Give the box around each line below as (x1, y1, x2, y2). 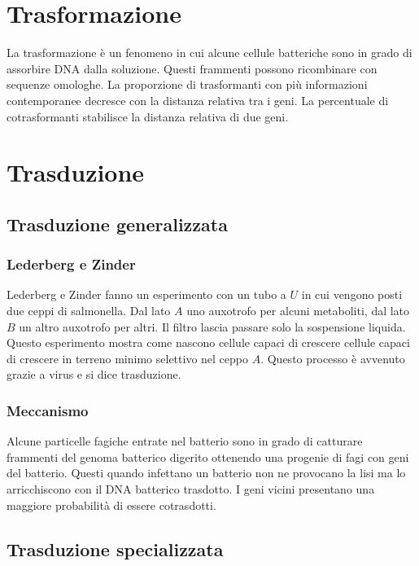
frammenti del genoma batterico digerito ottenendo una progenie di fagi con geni (7, 448, 409, 465)
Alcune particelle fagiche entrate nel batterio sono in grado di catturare (7, 432, 363, 450)
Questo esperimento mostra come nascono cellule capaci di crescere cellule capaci (7, 334, 410, 351)
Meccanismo (7, 400, 89, 420)
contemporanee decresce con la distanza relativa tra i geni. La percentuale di (7, 91, 389, 108)
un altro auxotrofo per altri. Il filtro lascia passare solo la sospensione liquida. (19, 318, 406, 335)
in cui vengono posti (301, 286, 403, 303)
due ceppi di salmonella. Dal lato (7, 302, 171, 319)
